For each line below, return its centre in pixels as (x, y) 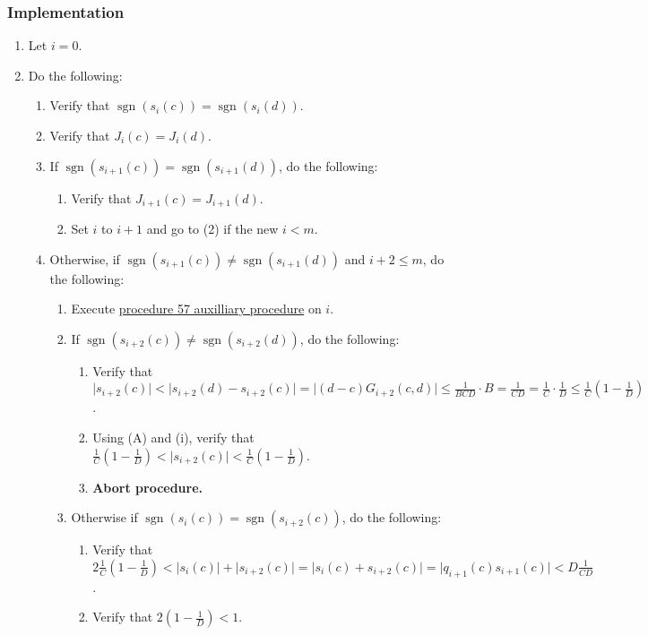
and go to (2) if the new (212, 229)
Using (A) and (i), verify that (173, 438)
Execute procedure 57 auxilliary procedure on (196, 309)
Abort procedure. (148, 487)
